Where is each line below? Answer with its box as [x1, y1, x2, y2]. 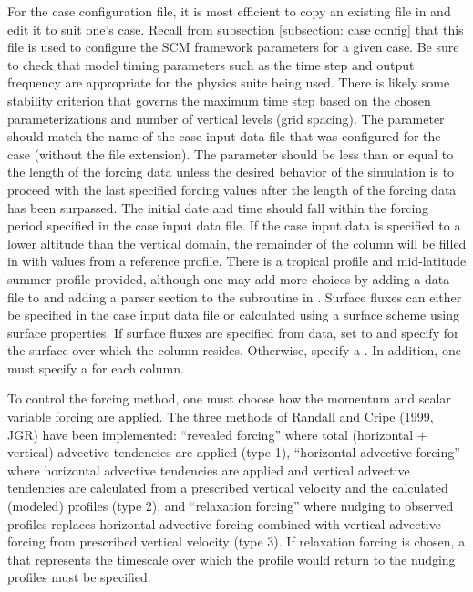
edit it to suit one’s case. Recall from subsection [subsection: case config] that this [7, 19, 464, 38]
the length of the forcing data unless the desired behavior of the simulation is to [7, 162, 455, 181]
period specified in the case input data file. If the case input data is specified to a [7, 216, 461, 235]
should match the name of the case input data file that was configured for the [7, 127, 441, 146]
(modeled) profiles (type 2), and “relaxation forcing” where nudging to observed [7, 496, 454, 515]
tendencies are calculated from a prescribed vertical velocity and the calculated [7, 478, 448, 497]
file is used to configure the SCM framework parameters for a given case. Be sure [7, 37, 459, 56]
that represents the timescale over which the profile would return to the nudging [7, 549, 456, 568]
